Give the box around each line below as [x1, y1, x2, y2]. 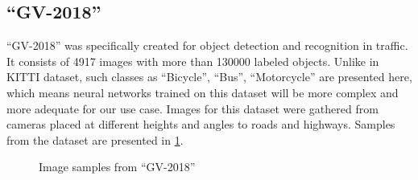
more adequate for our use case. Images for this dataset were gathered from [6, 100, 379, 117]
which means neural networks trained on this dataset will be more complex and [6, 84, 399, 100]
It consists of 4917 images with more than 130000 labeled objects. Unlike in [6, 52, 379, 69]
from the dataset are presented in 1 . [6, 131, 184, 148]
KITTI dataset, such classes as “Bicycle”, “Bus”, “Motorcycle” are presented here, [6, 68, 412, 85]
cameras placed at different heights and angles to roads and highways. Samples [6, 116, 395, 133]
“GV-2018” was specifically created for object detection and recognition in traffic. [6, 37, 408, 54]
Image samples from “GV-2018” [39, 158, 196, 175]
